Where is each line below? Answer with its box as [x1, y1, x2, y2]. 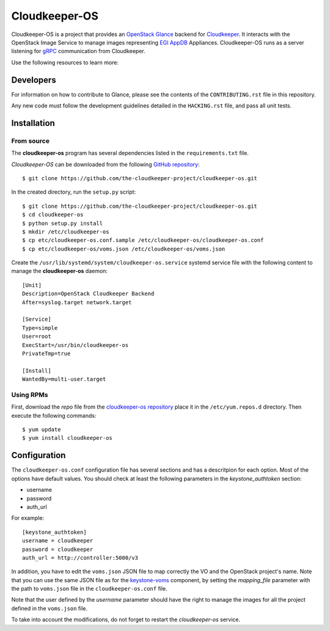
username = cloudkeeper [22, 538, 94, 544]
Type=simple [22, 324, 58, 331]
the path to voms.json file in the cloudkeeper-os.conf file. [11, 585, 167, 593]
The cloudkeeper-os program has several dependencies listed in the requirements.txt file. [11, 150, 249, 157]
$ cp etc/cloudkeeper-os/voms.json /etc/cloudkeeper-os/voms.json [22, 245, 226, 252]
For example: [11, 514, 45, 522]
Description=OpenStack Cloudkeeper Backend [22, 290, 155, 297]
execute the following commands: [11, 412, 97, 419]
